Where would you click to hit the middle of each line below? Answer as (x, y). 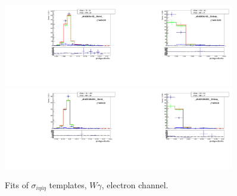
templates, (68, 184)
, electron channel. (135, 184)
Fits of (17, 184)
